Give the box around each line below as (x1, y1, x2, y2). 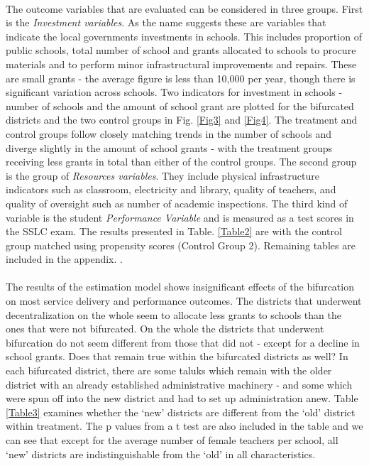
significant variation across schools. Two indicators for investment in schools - (6, 85, 343, 99)
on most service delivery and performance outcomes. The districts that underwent (6, 293, 362, 308)
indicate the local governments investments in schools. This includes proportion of (6, 28, 362, 43)
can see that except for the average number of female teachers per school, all (6, 433, 338, 447)
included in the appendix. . (6, 251, 123, 266)
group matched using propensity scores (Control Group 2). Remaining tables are (6, 237, 356, 252)
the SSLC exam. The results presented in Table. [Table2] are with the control (6, 224, 342, 239)
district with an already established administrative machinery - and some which (6, 376, 353, 391)
